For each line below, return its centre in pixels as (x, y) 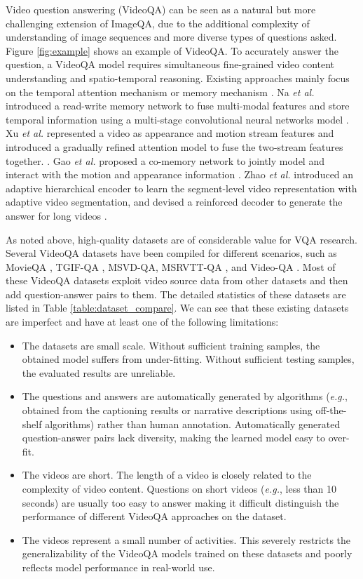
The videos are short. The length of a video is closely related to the (167, 475)
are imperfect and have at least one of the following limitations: (142, 322)
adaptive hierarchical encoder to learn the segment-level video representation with (181, 188)
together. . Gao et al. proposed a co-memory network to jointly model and (165, 160)
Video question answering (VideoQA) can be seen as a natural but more (161, 9)
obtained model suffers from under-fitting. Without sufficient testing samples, (188, 359)
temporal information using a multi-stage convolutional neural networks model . (177, 119)
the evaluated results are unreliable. (99, 372)
